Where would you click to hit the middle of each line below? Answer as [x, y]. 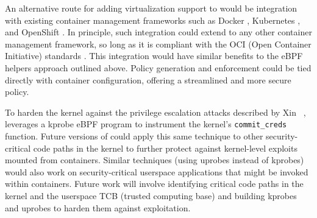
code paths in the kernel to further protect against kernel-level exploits [165, 148]
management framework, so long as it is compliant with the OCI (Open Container [158, 44]
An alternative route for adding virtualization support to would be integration [151, 8]
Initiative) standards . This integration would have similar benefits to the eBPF [154, 56]
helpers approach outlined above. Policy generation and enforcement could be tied [158, 67]
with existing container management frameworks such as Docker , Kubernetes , [153, 20]
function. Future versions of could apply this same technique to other [134, 136]
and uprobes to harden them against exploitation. [98, 207]
